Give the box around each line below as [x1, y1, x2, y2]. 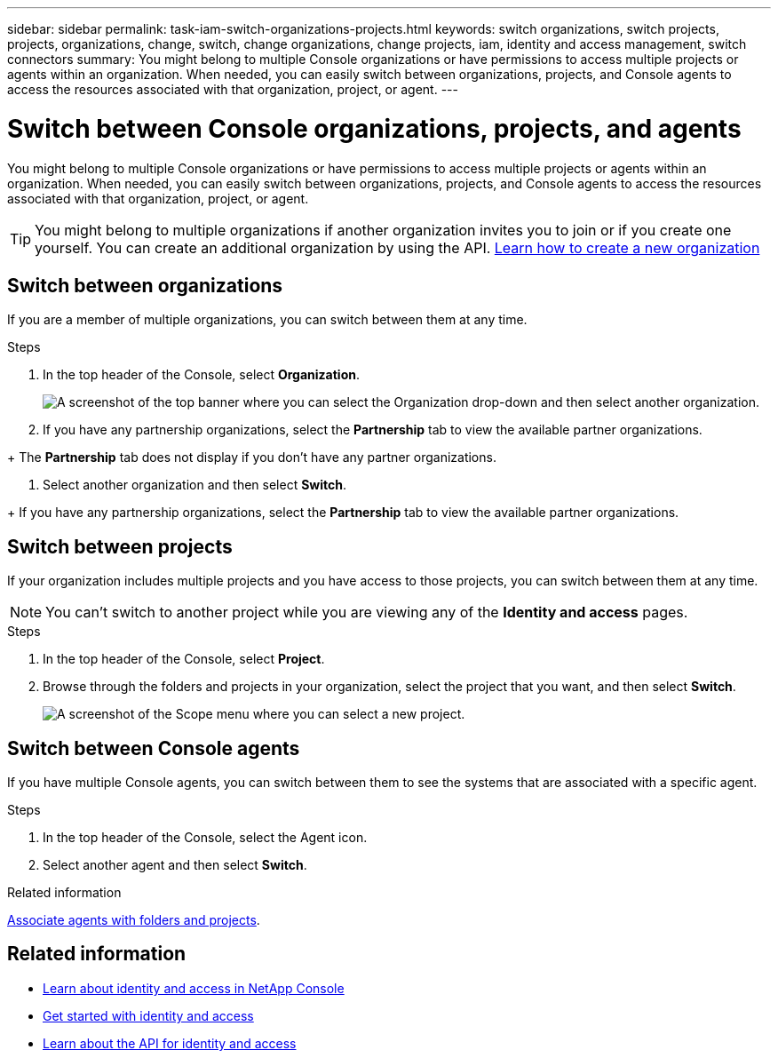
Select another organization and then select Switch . [43, 477, 347, 493]
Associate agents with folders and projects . [7, 912, 260, 928]
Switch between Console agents [7, 736, 300, 760]
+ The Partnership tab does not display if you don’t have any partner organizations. [7, 449, 496, 465]
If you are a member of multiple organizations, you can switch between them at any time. [7, 312, 528, 328]
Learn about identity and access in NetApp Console [43, 980, 345, 996]
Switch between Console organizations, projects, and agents [7, 113, 742, 144]
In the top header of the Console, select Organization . [43, 367, 360, 383]
